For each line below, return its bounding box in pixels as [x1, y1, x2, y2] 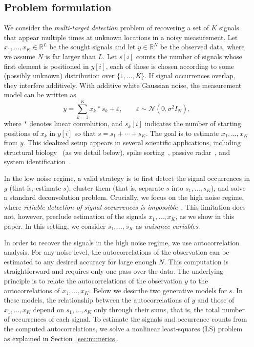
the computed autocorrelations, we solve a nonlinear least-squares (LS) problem [4, 323, 243, 333]
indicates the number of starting [145, 118, 241, 129]
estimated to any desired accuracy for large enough [4, 256, 157, 266]
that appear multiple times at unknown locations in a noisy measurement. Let [4, 32, 238, 42]
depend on [33, 304, 64, 314]
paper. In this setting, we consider [4, 221, 106, 231]
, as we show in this [175, 211, 234, 221]
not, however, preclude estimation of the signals [4, 211, 147, 221]
